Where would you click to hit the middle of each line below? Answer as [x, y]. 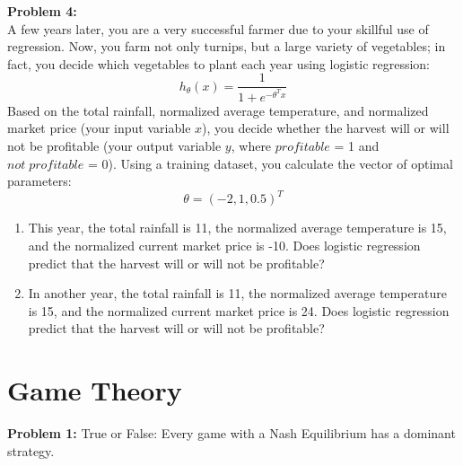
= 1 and [357, 146]
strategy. [31, 450]
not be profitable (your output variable [114, 146]
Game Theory [95, 390]
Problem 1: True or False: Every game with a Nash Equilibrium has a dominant [231, 433]
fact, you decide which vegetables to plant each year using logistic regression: [219, 63]
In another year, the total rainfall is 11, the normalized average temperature [238, 293]
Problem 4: [42, 11]
